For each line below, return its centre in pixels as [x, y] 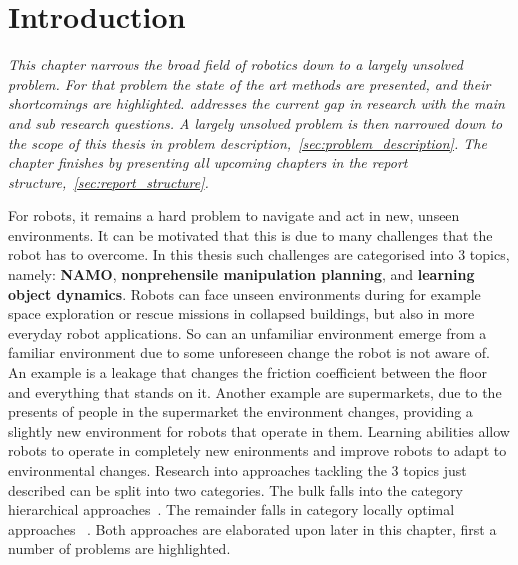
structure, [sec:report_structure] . [108, 181]
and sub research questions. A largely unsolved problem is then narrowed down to [255, 122]
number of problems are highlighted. [119, 548]
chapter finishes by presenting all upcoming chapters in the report [208, 162]
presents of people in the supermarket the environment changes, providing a [240, 411]
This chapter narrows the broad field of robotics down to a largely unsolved [235, 64]
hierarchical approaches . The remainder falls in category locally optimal [231, 509]
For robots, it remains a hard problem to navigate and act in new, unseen [234, 215]
